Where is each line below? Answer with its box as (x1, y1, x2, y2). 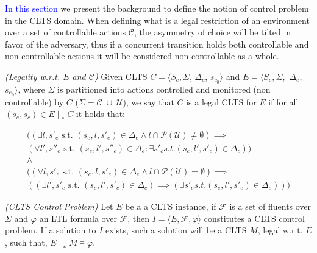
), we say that (123, 95, 174, 108)
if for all (268, 95, 299, 108)
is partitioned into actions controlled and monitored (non (57, 82, 271, 95)
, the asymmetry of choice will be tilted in (134, 26, 291, 38)
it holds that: (76, 107, 126, 120)
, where (18, 82, 45, 95)
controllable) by (5, 95, 64, 108)
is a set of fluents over (229, 200, 312, 213)
